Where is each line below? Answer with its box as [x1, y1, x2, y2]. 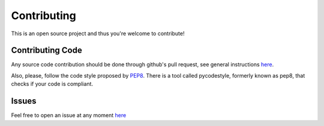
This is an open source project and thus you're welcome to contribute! [11, 30, 185, 37]
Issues [11, 96, 37, 106]
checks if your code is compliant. [11, 81, 93, 88]
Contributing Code [11, 45, 82, 56]
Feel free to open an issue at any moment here [11, 112, 127, 119]
